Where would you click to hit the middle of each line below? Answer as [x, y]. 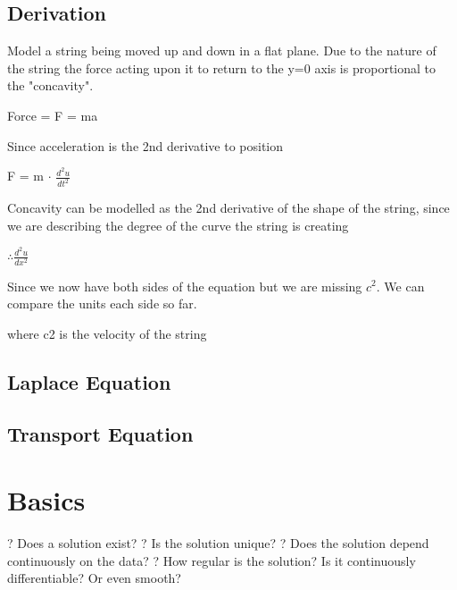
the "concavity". [50, 85]
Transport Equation [100, 434]
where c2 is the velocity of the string [107, 333]
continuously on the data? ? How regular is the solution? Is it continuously [212, 560]
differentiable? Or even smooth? [94, 578]
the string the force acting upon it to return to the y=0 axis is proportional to [222, 67]
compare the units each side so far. [102, 303]
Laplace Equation [89, 381]
